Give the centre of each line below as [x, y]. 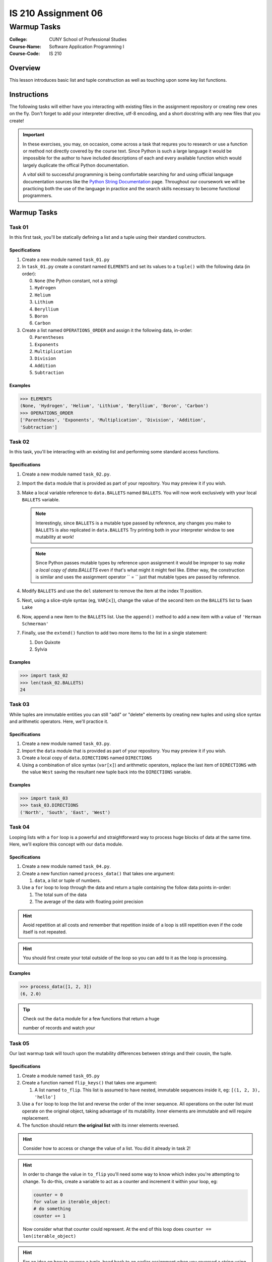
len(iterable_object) [50, 1236]
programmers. [38, 196]
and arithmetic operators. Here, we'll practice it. [59, 721]
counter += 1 [49, 1216]
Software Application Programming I [87, 46]
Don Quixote [47, 642]
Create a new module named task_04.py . [66, 866]
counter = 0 [48, 1195]
